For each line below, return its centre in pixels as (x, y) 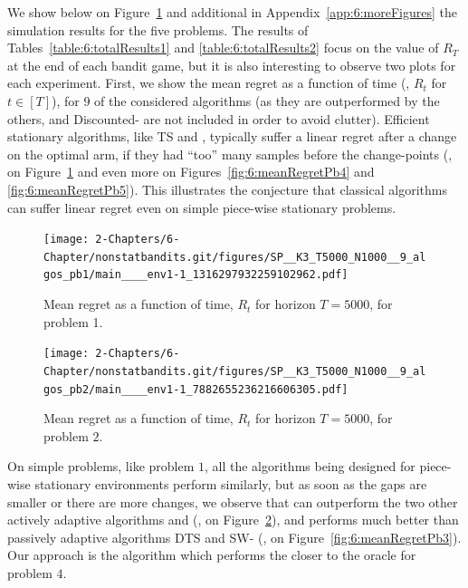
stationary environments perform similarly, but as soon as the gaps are (231, 484)
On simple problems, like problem (101, 466)
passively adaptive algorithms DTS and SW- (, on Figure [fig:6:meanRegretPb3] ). (234, 537)
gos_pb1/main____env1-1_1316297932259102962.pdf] (196, 275)
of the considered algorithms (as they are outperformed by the (267, 100)
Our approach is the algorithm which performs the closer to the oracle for (212, 555)
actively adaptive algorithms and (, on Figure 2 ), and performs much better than (233, 520)
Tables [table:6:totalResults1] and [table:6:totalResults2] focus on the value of (223, 48)
